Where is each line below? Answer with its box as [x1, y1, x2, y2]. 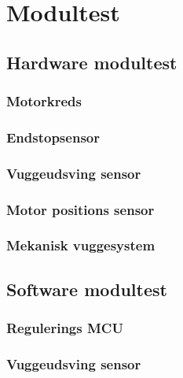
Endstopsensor [6, 127, 100, 146]
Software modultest [6, 276, 167, 301]
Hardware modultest [6, 50, 178, 74]
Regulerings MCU [6, 318, 123, 338]
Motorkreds [6, 91, 82, 111]
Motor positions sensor [6, 199, 155, 219]
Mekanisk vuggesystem [6, 235, 156, 255]
